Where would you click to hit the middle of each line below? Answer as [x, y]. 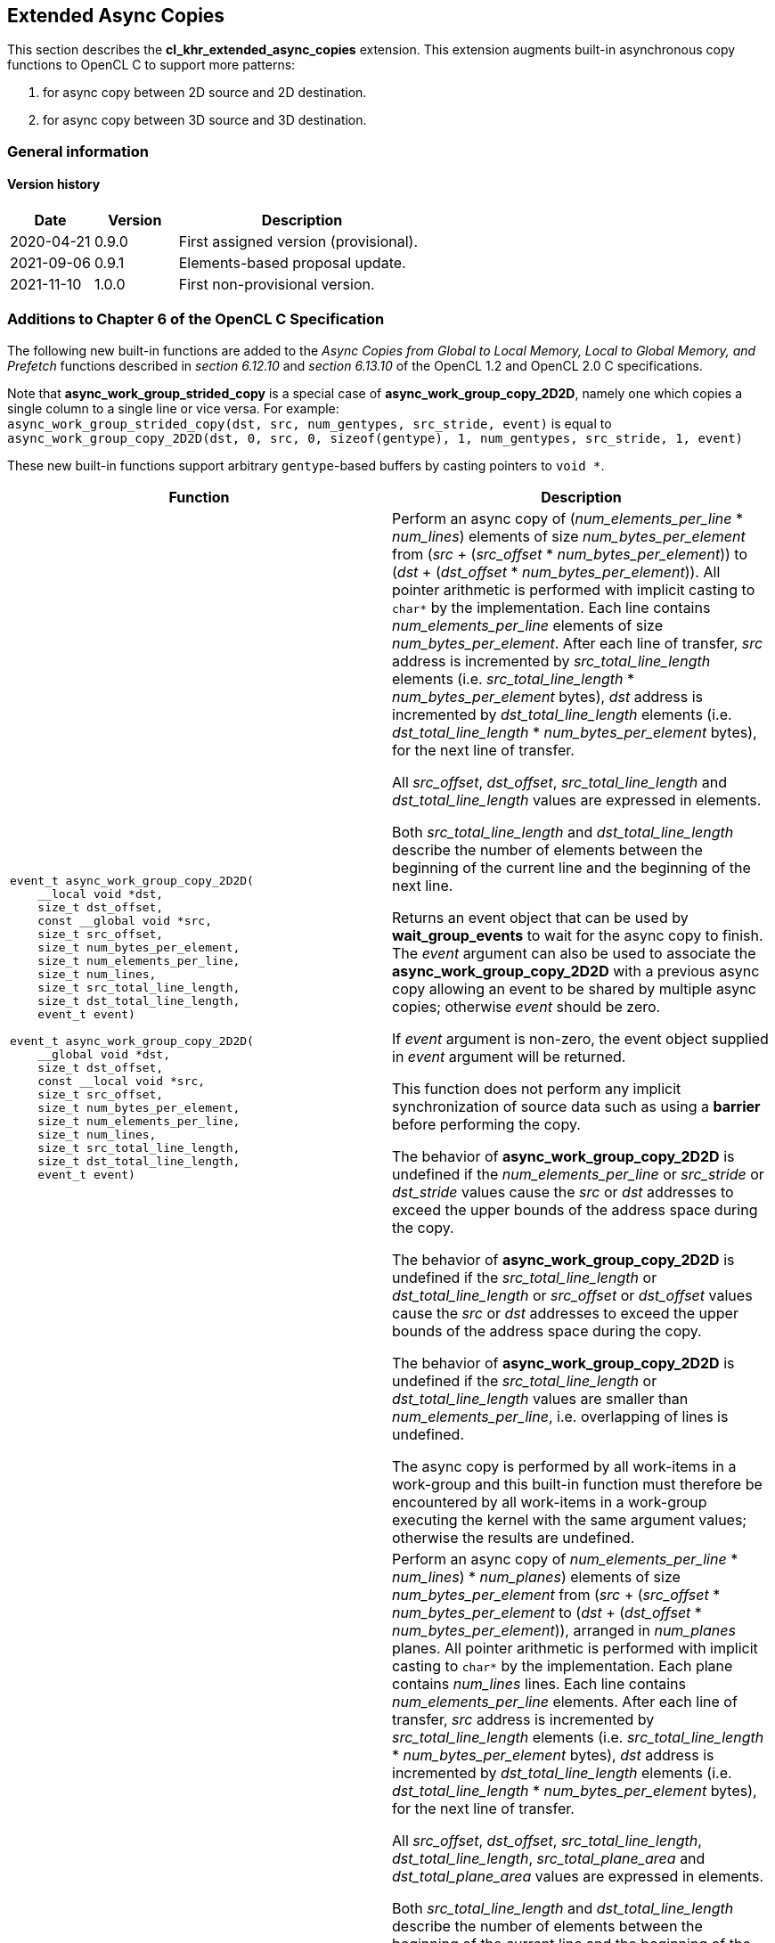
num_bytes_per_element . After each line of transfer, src [578, 643]
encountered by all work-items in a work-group [550, 1502]
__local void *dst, [101, 894]
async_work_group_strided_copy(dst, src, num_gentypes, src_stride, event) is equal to [310, 423]
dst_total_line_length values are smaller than [540, 1398]
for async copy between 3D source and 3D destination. [205, 120]
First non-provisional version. [277, 285]
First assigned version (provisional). [298, 242]
